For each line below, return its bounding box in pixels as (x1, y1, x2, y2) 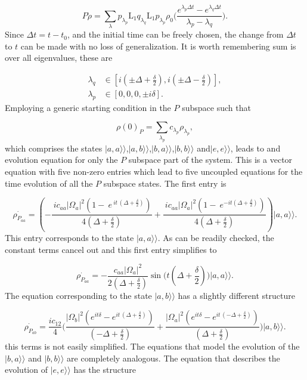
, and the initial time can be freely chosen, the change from (67, 28, 284, 41)
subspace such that (182, 101, 251, 113)
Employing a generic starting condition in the (5, 101, 171, 113)
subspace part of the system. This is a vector (128, 153, 293, 166)
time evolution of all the (5, 177, 93, 189)
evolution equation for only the (5, 153, 118, 166)
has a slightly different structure (178, 289, 295, 301)
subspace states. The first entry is (103, 177, 227, 189)
